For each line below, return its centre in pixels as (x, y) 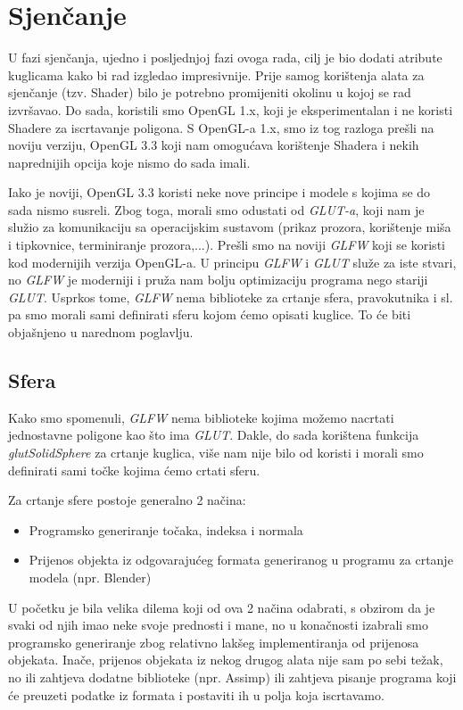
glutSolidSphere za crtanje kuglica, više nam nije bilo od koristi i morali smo (216, 453)
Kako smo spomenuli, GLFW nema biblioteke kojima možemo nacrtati (201, 417)
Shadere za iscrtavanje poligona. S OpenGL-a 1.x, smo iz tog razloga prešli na (221, 127)
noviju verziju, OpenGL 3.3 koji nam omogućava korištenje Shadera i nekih (214, 145)
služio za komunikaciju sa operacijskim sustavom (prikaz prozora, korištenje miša (230, 227)
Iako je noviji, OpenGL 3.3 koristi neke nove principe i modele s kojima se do (219, 192)
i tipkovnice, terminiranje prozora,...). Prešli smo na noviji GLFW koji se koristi (227, 245)
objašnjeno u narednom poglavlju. (101, 332)
